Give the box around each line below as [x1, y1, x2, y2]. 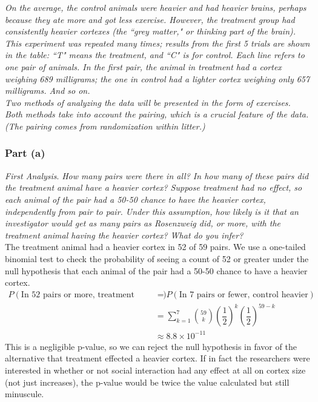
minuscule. [5, 387, 44, 400]
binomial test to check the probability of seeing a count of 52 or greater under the [5, 252, 309, 265]
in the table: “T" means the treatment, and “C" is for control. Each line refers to [5, 48, 305, 61]
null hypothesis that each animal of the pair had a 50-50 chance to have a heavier [5, 264, 308, 277]
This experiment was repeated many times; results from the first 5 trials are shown [5, 36, 310, 49]
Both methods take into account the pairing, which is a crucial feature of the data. [5, 108, 309, 120]
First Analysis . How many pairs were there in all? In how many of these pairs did [5, 169, 309, 182]
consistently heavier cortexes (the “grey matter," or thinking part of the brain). [5, 25, 296, 38]
